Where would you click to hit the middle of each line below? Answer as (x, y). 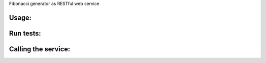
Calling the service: (40, 49)
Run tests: (25, 33)
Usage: (20, 17)
